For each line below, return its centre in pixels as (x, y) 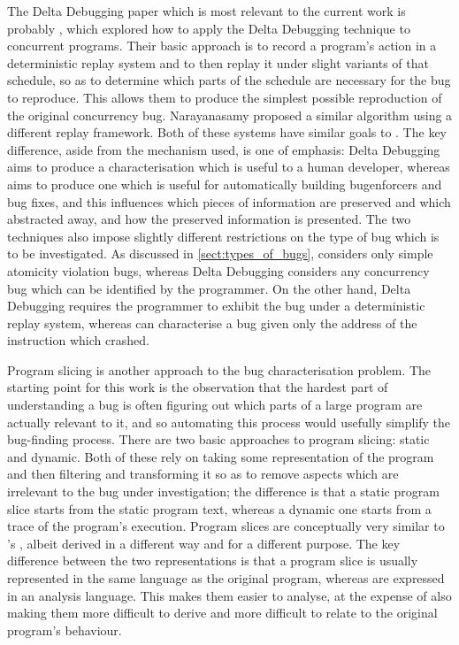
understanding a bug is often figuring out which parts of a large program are (215, 405)
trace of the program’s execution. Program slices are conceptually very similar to (226, 526)
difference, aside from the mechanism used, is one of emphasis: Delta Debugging (224, 149)
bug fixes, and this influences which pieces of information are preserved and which (229, 201)
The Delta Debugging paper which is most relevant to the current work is (207, 11)
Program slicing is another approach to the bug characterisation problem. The (219, 369)
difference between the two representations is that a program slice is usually (213, 561)
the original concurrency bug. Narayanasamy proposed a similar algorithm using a (230, 115)
